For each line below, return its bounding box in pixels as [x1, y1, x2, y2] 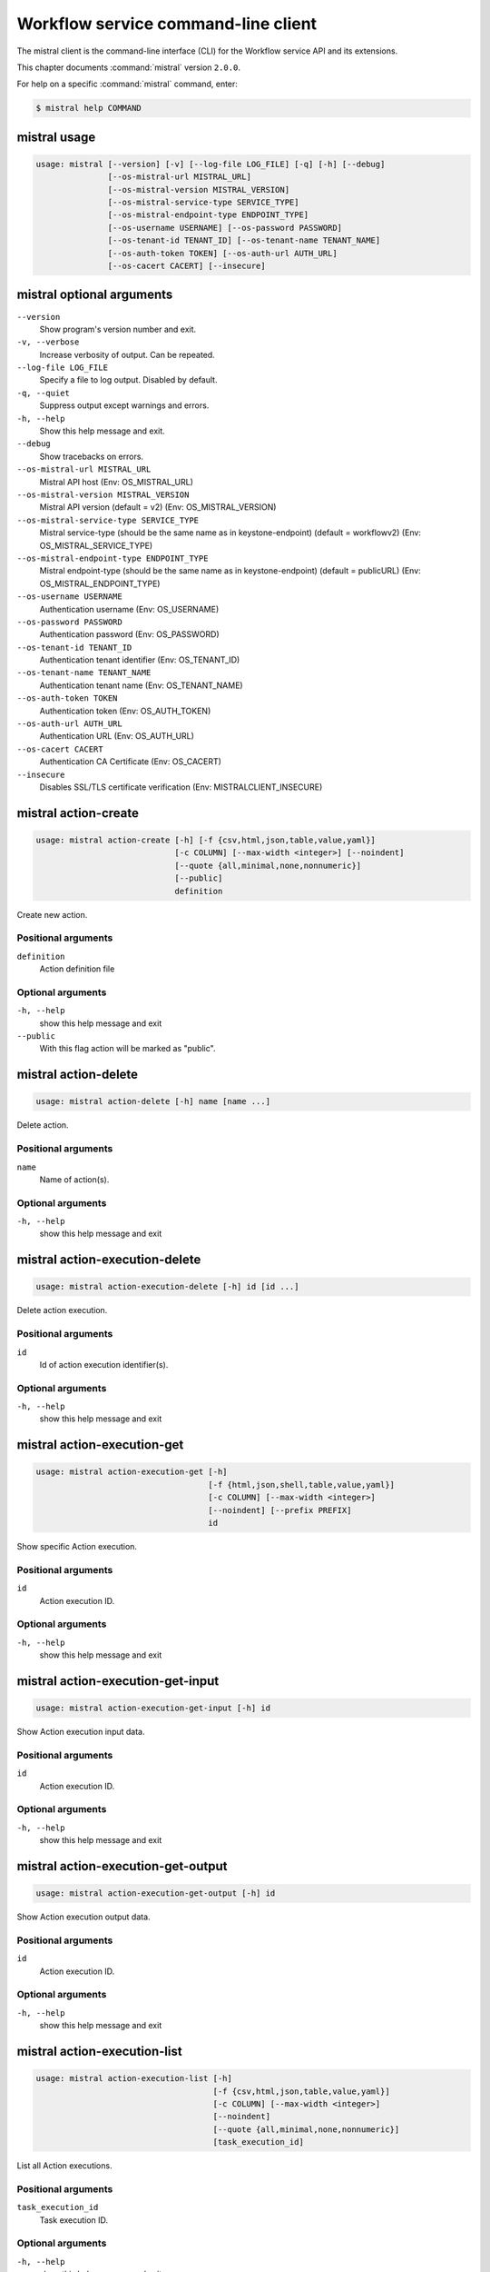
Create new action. [16, 909, 88, 920]
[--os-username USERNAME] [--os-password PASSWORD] [107, 223, 343, 233]
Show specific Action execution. [16, 1541, 138, 1552]
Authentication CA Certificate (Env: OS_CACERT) [39, 756, 222, 767]
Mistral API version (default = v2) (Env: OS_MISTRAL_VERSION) [39, 502, 277, 513]
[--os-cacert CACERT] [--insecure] [107, 261, 267, 272]
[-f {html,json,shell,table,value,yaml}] [208, 1480, 395, 1490]
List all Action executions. [16, 2160, 113, 2171]
